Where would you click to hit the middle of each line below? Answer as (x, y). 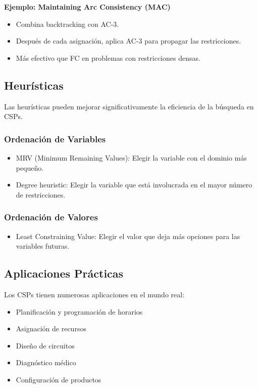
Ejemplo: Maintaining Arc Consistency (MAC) (87, 7)
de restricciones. (41, 194)
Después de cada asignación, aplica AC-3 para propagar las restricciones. (128, 41)
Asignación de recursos (51, 328)
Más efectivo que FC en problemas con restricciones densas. (108, 57)
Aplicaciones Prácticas (64, 273)
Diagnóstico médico (46, 362)
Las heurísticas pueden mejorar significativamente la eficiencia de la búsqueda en (129, 106)
